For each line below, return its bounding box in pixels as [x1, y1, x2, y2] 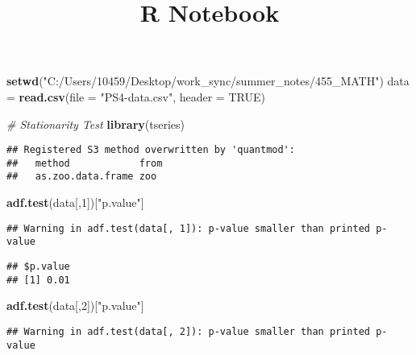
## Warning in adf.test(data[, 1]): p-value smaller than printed [6, 222, 371, 234]
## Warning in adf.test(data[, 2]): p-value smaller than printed [6, 325, 371, 337]
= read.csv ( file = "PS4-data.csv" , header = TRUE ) [6, 88, 265, 105]
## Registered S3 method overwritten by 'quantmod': [6, 144, 295, 156]
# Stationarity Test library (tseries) [6, 115, 185, 132]
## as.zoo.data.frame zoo [6, 171, 157, 183]
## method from [6, 157, 163, 169]
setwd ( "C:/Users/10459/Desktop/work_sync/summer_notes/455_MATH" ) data [6, 72, 410, 89]
